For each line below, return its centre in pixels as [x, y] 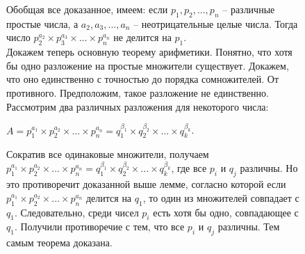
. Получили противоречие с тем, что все [99, 227]
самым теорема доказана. [59, 243]
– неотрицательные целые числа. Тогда [216, 23]
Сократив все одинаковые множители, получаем [108, 154]
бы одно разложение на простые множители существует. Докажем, [148, 65]
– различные [249, 9]
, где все [189, 168]
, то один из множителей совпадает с [221, 197]
